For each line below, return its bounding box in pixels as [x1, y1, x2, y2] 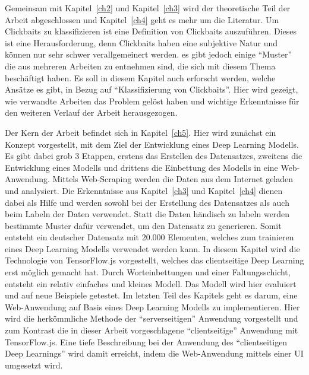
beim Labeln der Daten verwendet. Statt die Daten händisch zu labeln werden [5, 208, 290, 220]
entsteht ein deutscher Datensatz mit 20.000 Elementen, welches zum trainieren [5, 231, 294, 243]
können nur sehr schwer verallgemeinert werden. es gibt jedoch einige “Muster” [5, 48, 292, 61]
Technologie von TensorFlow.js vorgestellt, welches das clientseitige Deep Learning [5, 254, 304, 266]
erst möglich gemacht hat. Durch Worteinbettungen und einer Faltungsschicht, [5, 266, 291, 278]
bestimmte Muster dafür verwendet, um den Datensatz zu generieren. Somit [5, 219, 282, 231]
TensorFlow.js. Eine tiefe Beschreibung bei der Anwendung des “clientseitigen [5, 335, 288, 348]
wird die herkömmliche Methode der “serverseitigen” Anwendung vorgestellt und [5, 312, 298, 325]
